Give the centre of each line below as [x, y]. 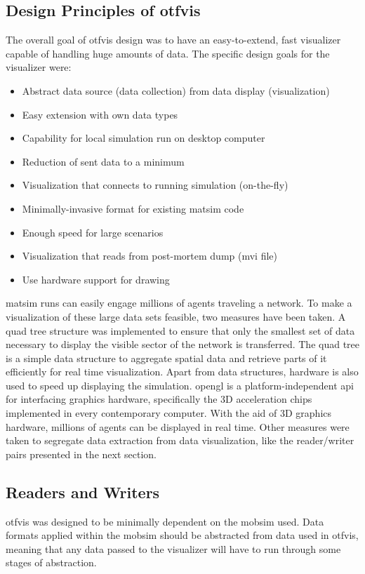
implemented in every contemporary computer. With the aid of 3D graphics [169, 413]
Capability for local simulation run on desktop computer [144, 138]
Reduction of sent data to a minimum [103, 161]
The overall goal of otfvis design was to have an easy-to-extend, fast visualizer [173, 40]
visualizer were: [39, 67]
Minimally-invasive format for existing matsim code [133, 208]
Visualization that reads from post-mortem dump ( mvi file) [150, 256]
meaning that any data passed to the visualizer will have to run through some [173, 548]
